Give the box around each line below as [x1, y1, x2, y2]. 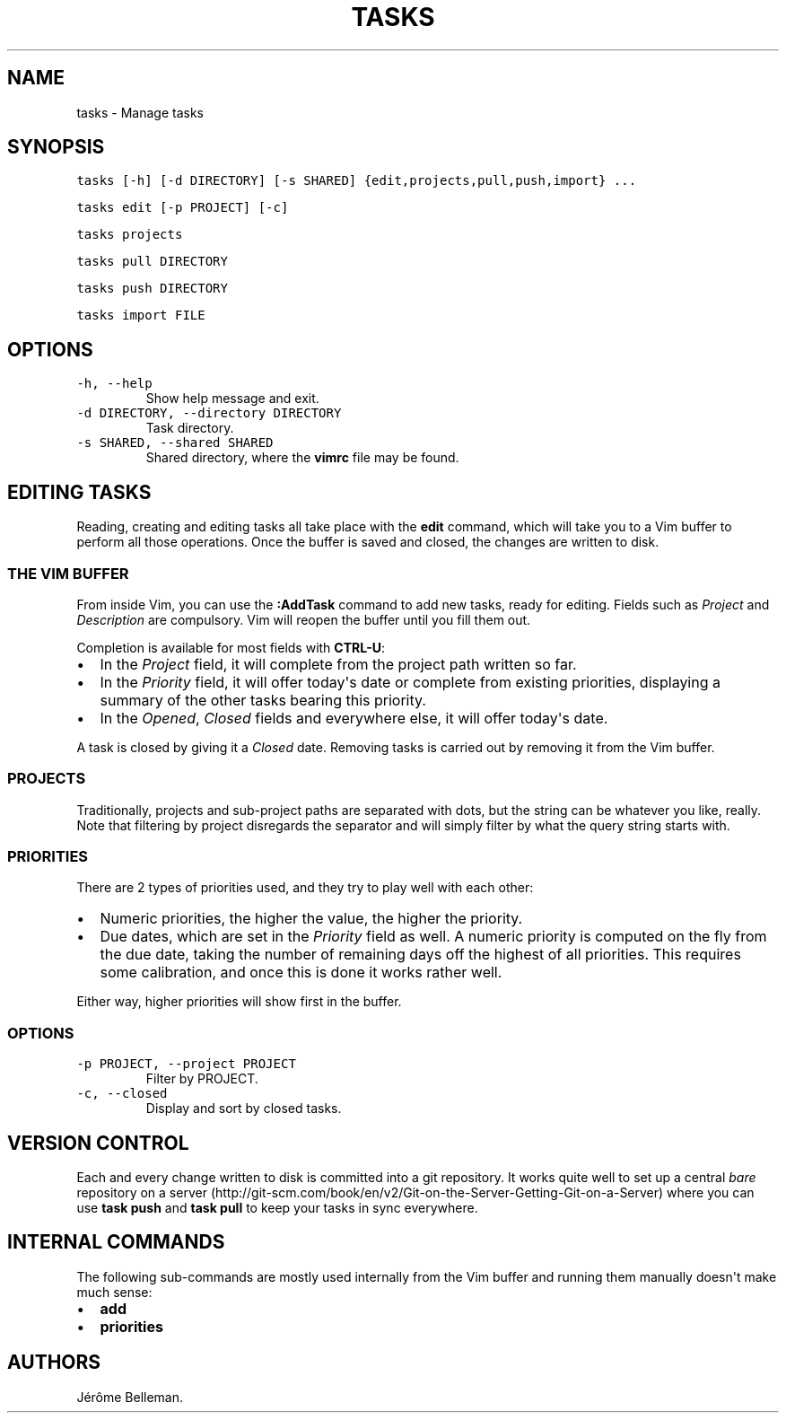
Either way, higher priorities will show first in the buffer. [76, 994, 402, 1010]
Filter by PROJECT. [145, 1071, 258, 1087]
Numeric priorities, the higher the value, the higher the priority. [100, 909, 523, 928]
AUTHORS [7, 1351, 101, 1374]
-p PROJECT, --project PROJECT [76, 1056, 296, 1072]
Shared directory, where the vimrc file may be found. [145, 450, 459, 466]
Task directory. [145, 420, 234, 436]
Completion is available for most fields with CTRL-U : [76, 639, 386, 655]
